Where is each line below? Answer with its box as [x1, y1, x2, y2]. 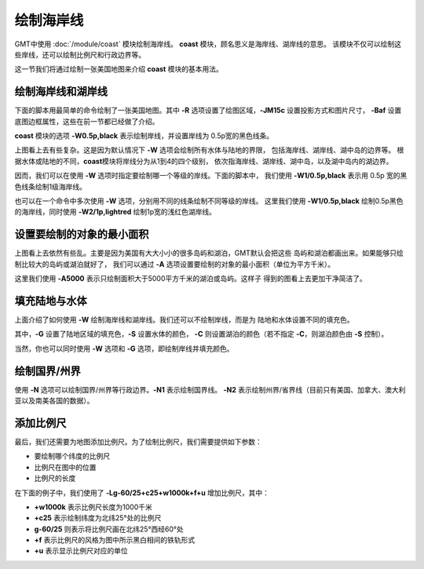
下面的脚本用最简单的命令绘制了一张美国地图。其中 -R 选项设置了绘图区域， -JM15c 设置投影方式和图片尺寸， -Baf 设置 [14, 106, 402, 115]
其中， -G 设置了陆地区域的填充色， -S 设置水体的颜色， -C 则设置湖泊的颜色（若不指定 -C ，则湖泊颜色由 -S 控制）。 [14, 330, 389, 339]
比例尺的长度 [34, 473, 76, 483]
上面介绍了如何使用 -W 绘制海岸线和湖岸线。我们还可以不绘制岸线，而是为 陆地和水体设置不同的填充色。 [14, 315, 354, 324]
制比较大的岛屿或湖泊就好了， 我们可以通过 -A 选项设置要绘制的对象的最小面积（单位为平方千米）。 [14, 259, 335, 268]
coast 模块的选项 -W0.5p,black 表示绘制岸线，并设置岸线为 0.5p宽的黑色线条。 [14, 131, 274, 140]
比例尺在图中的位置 [34, 462, 97, 472]
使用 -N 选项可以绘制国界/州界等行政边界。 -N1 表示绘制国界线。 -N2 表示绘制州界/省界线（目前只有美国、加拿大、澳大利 [14, 385, 406, 394]
